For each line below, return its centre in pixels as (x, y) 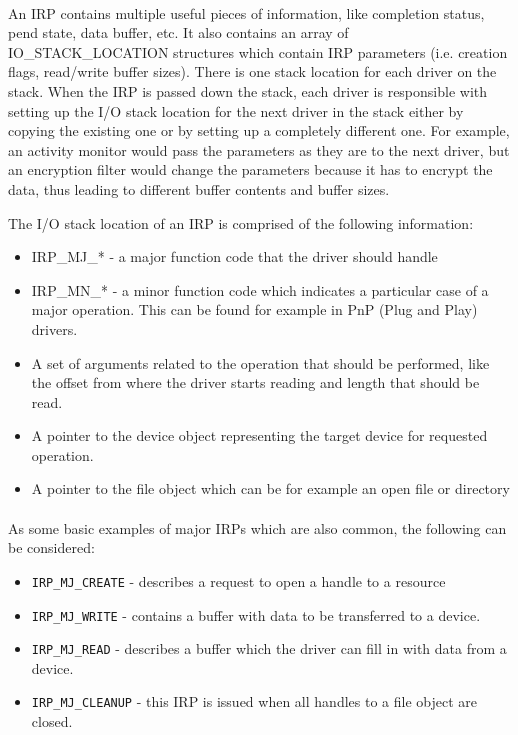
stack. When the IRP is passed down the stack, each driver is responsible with (248, 90)
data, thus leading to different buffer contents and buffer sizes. (199, 188)
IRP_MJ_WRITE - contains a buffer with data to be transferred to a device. (256, 614)
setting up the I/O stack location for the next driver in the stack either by (236, 110)
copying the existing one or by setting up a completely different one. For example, (259, 130)
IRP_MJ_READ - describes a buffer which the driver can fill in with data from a (269, 648)
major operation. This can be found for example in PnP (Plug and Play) (254, 309)
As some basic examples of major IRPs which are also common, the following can (257, 527)
